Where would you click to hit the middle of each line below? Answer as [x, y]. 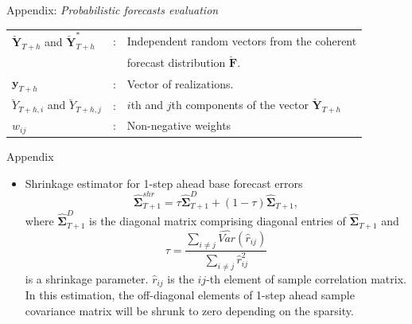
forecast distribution [176, 62]
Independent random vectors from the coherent [242, 40]
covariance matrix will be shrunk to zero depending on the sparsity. [189, 310]
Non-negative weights [179, 125]
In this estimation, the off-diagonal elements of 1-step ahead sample [190, 295]
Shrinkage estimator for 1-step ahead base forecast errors [164, 183]
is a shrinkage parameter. [87, 278]
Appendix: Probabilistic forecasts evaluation [113, 10]
